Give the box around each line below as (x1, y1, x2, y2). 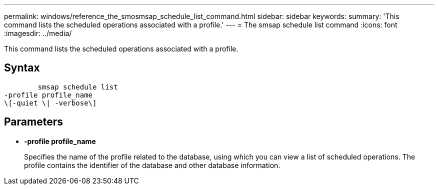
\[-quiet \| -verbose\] (4, 98, 97, 107)
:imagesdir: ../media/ (4, 29, 72, 37)
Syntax (4, 61, 40, 74)
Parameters (4, 115, 63, 128)
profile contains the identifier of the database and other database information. (24, 160, 280, 169)
